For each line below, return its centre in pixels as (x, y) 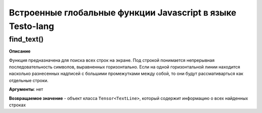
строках (17, 105)
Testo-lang (32, 26)
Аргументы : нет (26, 89)
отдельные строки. (29, 80)
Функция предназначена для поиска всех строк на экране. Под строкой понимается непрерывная (112, 60)
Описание (20, 51)
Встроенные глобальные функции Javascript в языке (123, 13)
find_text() (26, 39)
